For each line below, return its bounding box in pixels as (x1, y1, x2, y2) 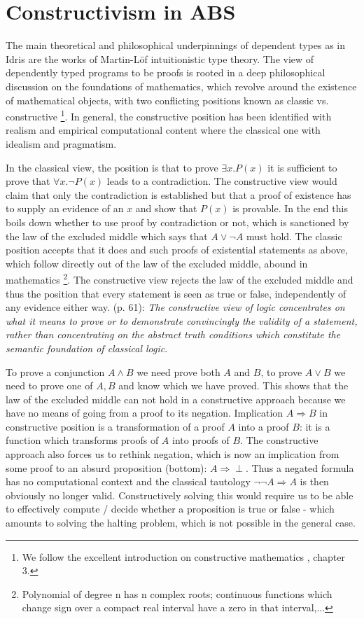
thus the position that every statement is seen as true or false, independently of (6, 286, 346, 300)
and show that (135, 201, 197, 216)
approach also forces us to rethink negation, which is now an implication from (6, 447, 339, 461)
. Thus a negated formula (245, 460, 354, 475)
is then (300, 474, 329, 489)
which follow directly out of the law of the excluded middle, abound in (6, 256, 308, 270)
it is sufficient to (267, 160, 337, 174)
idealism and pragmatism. (6, 136, 117, 151)
